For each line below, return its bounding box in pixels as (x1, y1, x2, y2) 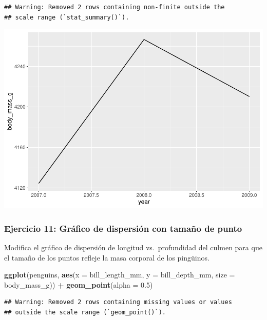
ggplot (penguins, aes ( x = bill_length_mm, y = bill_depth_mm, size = (4, 269, 235, 280)
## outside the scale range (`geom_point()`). (4, 308, 166, 316)
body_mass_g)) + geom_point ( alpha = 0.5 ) (4, 279, 153, 290)
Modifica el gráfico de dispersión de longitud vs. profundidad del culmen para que (4, 242, 262, 252)
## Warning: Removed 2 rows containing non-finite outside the (4, 4, 225, 11)
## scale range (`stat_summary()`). (4, 13, 129, 21)
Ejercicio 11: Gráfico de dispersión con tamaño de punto (4, 222, 242, 234)
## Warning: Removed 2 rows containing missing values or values (4, 298, 232, 306)
